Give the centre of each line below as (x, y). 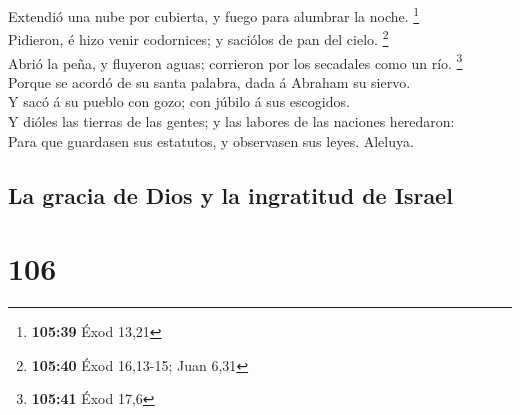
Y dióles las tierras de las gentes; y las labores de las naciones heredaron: (231, 120)
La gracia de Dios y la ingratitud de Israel (230, 194)
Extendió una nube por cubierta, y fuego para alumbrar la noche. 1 (214, 14)
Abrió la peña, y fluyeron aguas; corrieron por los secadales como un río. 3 (235, 61)
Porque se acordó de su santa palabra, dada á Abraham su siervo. (209, 81)
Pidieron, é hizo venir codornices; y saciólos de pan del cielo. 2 (198, 37)
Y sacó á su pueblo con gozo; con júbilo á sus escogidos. (179, 101)
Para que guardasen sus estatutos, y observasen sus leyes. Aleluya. (211, 140)
